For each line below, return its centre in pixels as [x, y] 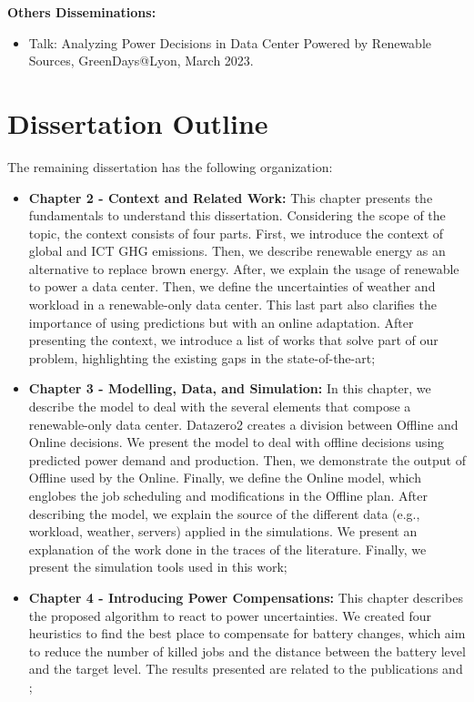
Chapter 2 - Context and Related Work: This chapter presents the [231, 197]
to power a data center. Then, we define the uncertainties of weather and [232, 286]
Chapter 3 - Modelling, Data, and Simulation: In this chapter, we [230, 388]
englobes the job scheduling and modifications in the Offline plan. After [228, 495]
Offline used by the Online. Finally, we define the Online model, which [225, 478]
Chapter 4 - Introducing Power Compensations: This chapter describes [246, 597]
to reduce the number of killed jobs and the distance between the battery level [247, 651]
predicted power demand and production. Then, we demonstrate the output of [247, 459]
